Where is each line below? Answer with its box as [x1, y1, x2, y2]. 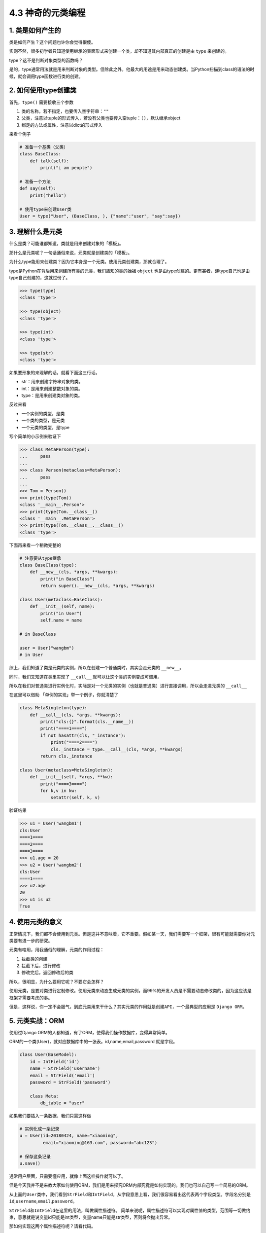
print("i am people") [40, 165, 93, 171]
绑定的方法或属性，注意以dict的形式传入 [21, 122, 103, 128]
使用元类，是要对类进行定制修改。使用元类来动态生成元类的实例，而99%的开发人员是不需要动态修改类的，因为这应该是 [9, 988, 252, 994]
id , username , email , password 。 [9, 1198, 77, 1204]
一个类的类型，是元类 [21, 417, 65, 424]
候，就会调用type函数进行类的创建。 [9, 73, 83, 79]
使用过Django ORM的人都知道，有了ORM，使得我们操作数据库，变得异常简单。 [9, 1029, 170, 1035]
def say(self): [19, 185, 56, 191]
